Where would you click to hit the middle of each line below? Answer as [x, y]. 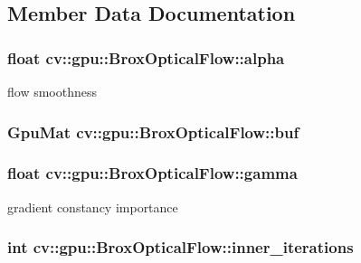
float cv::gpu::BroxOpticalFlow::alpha [146, 57]
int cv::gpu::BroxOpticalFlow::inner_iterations [180, 247]
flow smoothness [52, 91]
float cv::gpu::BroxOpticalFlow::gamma [152, 173]
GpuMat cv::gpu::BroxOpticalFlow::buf [153, 131]
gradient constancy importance [93, 207]
